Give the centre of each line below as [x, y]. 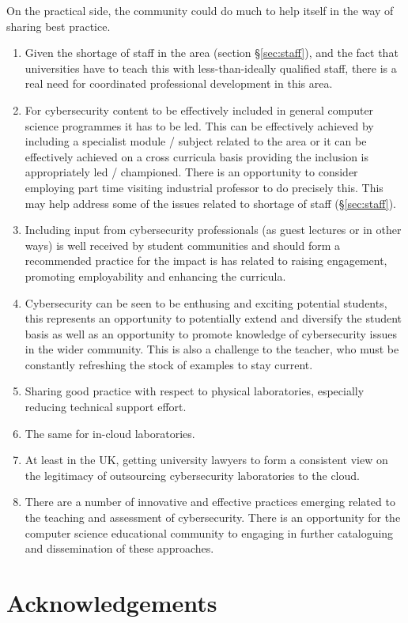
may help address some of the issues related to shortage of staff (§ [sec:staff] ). [210, 203]
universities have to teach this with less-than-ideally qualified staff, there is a [211, 68]
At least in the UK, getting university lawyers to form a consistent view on [206, 460]
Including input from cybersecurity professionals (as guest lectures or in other [213, 230]
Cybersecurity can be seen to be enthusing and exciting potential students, [206, 302]
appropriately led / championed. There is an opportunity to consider [191, 172]
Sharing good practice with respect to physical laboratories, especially [195, 391]
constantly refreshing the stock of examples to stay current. [169, 364]
